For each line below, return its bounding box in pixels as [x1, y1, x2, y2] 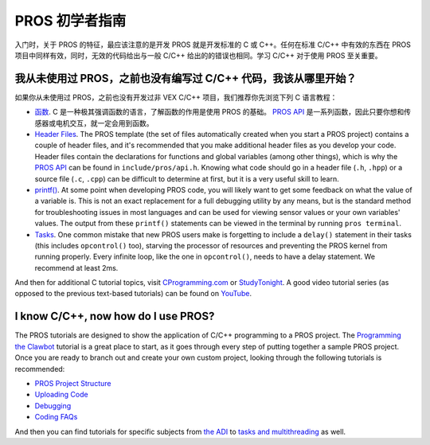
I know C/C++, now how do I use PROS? [14, 310, 215, 323]
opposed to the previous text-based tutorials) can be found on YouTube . [14, 289, 252, 299]
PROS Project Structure [34, 378, 111, 388]
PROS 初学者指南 [14, 12, 127, 29]
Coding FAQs [34, 412, 78, 422]
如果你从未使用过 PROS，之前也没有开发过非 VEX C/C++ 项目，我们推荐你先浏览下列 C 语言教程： [14, 92, 338, 102]
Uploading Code [34, 390, 88, 400]
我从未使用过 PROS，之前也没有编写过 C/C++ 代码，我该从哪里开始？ [14, 72, 357, 85]
